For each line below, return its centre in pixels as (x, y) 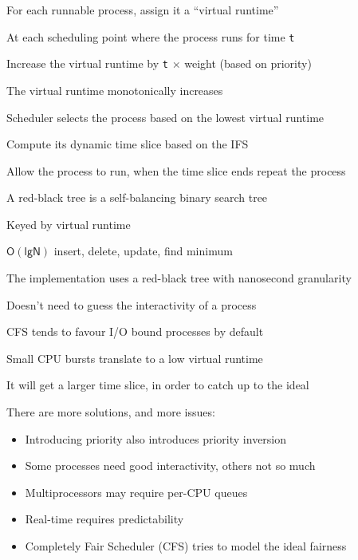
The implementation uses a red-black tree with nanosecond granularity (179, 278)
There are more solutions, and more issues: (111, 412)
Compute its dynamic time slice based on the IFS (128, 144)
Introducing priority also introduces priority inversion (156, 438)
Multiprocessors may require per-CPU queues (136, 492)
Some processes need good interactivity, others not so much (170, 465)
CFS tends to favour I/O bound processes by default (135, 331)
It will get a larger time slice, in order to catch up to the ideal (158, 385)
